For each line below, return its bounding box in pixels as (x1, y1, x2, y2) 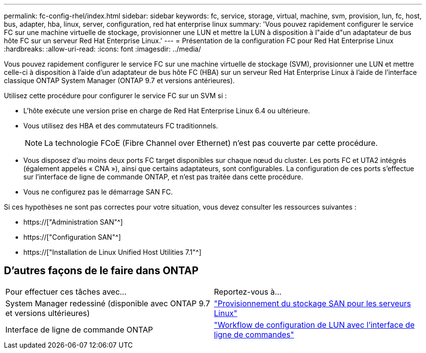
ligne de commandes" (214, 329, 294, 339)
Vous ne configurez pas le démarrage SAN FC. (23, 188, 173, 196)
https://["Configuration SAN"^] (23, 233, 121, 241)
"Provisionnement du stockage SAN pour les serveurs (214, 298, 411, 308)
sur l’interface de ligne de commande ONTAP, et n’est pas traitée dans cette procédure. (23, 173, 303, 181)
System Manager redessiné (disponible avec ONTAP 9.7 (5, 298, 210, 308)
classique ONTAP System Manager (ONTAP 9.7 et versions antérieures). (4, 76, 235, 85)
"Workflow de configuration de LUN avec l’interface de (214, 319, 415, 330)
